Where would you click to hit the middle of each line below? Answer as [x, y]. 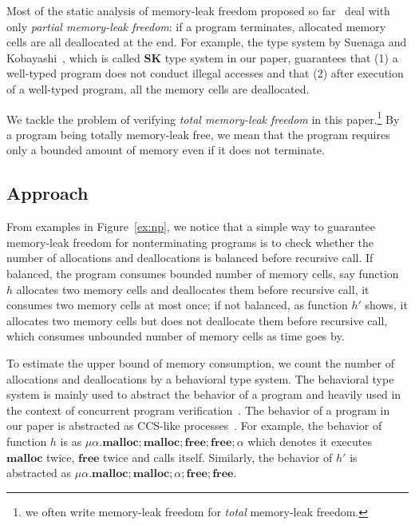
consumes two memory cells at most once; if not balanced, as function [177, 305]
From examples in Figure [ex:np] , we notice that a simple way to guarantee [191, 227]
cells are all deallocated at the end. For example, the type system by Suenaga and [207, 42]
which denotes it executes [310, 441]
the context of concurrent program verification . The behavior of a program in [198, 410]
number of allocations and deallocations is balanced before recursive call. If [190, 258]
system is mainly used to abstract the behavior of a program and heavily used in [204, 394]
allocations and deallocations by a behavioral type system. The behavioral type [200, 378]
